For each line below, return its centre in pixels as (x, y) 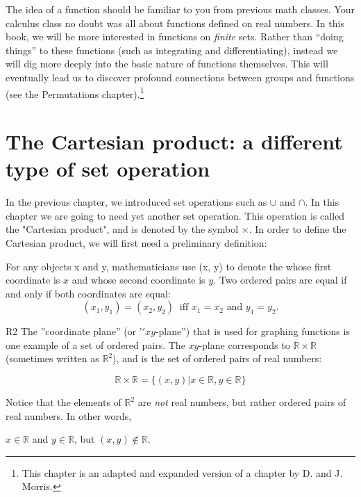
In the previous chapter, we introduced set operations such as (136, 202)
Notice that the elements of (64, 402)
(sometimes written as (52, 358)
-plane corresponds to (244, 344)
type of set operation (108, 169)
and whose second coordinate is (138, 280)
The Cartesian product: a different (174, 141)
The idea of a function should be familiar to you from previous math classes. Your (180, 9)
